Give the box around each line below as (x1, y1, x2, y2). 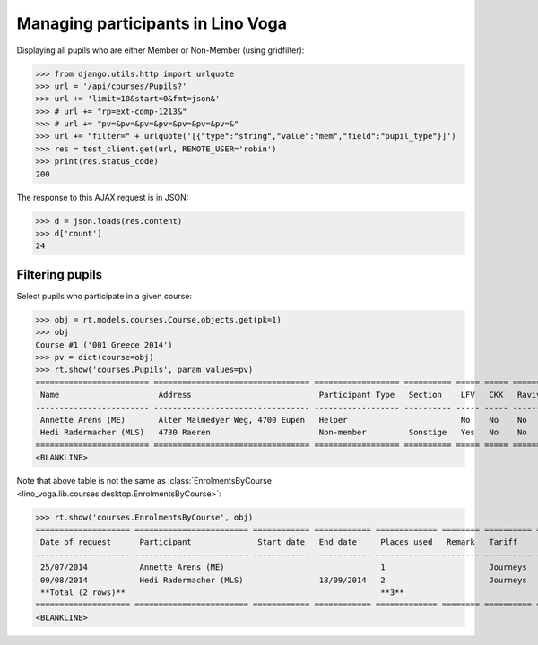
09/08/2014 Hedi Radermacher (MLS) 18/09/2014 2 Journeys (40, 574, 528, 585)
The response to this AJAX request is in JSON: (16, 192, 189, 202)
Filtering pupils (16, 267, 103, 282)
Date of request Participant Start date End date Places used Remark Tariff (40, 537, 518, 547)
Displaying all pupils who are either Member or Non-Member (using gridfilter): (16, 45, 305, 56)
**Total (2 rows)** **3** (40, 587, 405, 598)
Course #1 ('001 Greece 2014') (35, 340, 174, 349)
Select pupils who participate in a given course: (16, 290, 193, 301)
